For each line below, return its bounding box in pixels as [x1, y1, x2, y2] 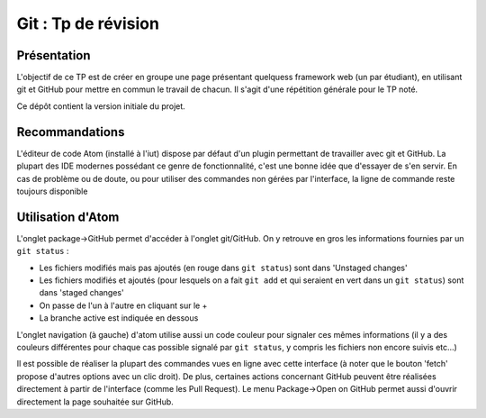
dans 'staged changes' [39, 287, 125, 298]
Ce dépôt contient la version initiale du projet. [16, 100, 186, 112]
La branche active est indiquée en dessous [39, 313, 199, 323]
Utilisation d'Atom [16, 209, 120, 224]
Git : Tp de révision [16, 14, 159, 33]
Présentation [16, 48, 91, 63]
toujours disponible [16, 186, 88, 196]
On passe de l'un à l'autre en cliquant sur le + [39, 300, 208, 311]
